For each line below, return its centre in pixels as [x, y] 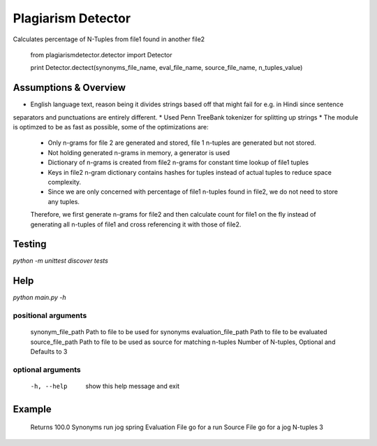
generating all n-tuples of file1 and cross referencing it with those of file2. [136, 224]
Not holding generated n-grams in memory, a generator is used [139, 152]
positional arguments [50, 316]
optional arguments [47, 369]
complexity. [65, 182]
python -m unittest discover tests [60, 261]
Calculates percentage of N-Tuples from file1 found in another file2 [109, 39]
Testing [30, 244]
